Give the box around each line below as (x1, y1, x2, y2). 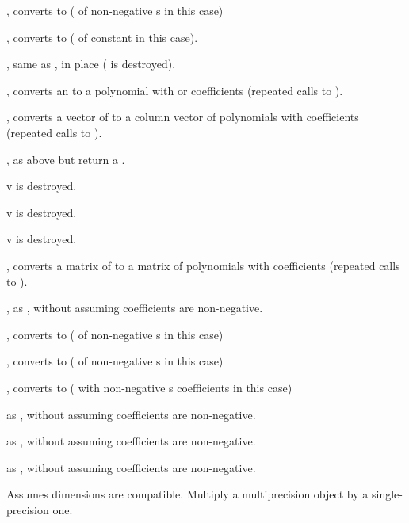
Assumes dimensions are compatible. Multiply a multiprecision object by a (6, 486, 369, 502)
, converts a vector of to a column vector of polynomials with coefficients (6, 109, 359, 125)
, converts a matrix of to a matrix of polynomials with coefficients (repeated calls (6, 257, 400, 273)
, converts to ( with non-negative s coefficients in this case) (6, 379, 292, 395)
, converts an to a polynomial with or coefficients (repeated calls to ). (6, 82, 343, 98)
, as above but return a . (6, 151, 125, 167)
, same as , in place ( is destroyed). (6, 55, 176, 72)
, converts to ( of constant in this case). (6, 29, 198, 45)
